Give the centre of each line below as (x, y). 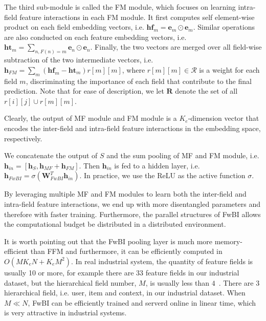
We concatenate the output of (51, 155)
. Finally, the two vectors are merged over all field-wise (176, 47)
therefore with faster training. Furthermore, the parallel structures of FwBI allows (132, 214)
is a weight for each (229, 69)
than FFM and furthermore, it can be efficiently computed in (126, 251)
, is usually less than (178, 282)
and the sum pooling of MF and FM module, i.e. (183, 155)
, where (134, 69)
